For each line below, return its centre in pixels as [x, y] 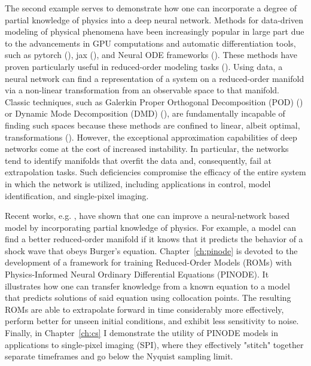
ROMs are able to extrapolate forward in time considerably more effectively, [144, 309]
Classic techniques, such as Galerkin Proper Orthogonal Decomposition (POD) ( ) [154, 101]
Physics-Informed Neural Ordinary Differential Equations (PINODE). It [137, 274]
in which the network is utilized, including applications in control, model [138, 183]
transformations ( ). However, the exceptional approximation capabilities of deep [151, 137]
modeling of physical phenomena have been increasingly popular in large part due [155, 31]
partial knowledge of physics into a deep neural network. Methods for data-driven [154, 19]
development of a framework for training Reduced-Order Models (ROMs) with [148, 262]
